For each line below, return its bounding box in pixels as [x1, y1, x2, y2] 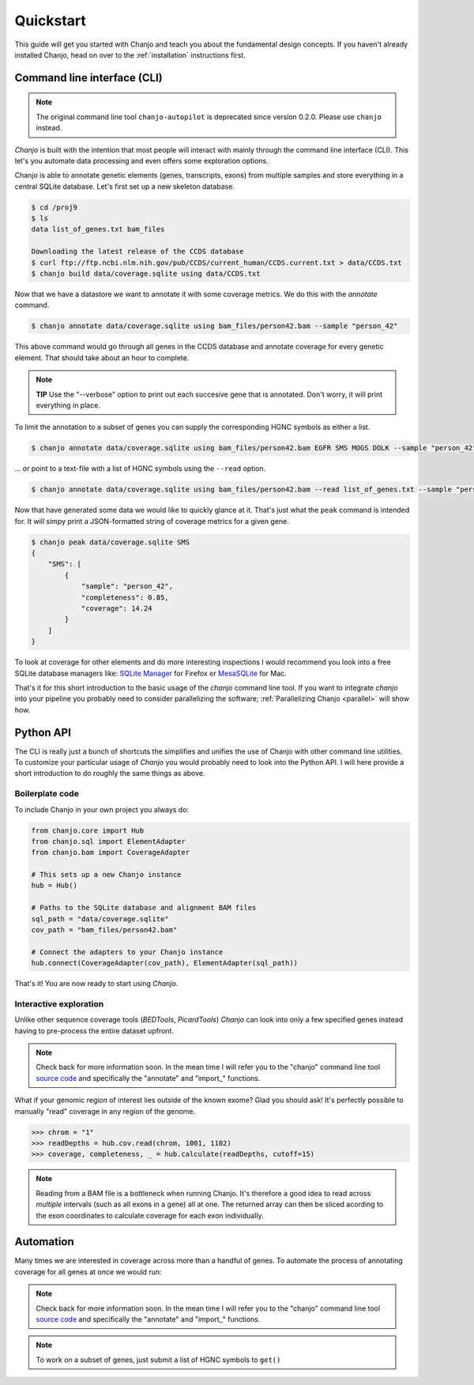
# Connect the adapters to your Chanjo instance [31, 947, 224, 956]
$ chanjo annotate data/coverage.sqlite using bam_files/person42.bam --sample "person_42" [31, 322, 398, 331]
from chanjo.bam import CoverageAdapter [31, 848, 190, 857]
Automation [14, 1235, 74, 1248]
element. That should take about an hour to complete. [14, 352, 190, 363]
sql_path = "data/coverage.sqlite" [31, 914, 169, 924]
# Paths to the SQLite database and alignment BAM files [31, 903, 257, 913]
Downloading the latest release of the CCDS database [31, 247, 244, 256]
